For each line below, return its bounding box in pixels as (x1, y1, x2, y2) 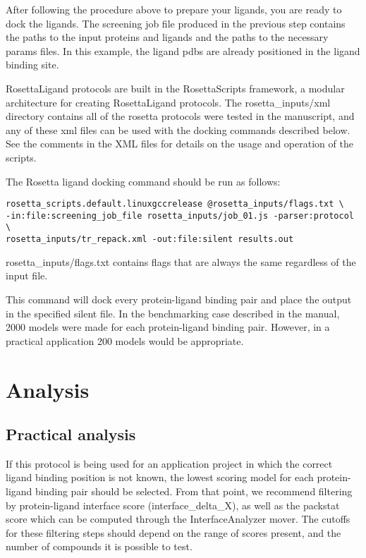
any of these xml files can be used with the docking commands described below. (6, 122, 350, 137)
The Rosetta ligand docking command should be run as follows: (6, 174, 281, 188)
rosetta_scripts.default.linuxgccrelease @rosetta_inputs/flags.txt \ (6, 199, 344, 210)
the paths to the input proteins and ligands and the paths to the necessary (6, 30, 329, 44)
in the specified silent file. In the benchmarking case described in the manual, (6, 305, 340, 320)
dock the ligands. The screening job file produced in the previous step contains (6, 16, 346, 30)
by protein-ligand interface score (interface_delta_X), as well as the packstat (6, 497, 340, 512)
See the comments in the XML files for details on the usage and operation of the (6, 136, 353, 151)
